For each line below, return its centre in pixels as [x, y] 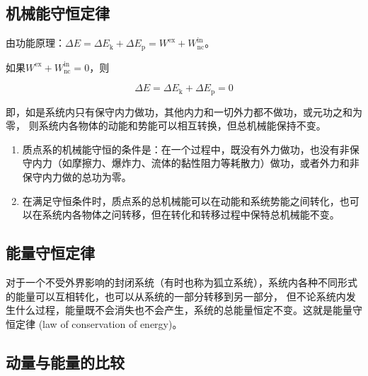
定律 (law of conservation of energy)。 [99, 323]
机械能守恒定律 [58, 13]
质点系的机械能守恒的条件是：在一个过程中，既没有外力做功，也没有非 [186, 149]
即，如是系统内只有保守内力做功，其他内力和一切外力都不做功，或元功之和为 [184, 111]
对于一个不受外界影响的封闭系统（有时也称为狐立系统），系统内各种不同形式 [182, 282]
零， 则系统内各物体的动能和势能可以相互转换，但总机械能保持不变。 [166, 125]
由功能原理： [35, 43]
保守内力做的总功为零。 [77, 177]
